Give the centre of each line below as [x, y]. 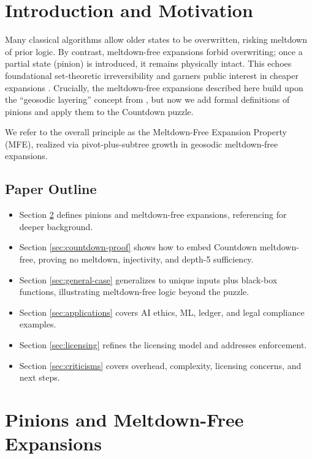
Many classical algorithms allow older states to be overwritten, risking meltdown [156, 39]
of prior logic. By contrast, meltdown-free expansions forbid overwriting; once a [154, 51]
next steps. [40, 377]
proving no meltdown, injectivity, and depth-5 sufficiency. [146, 259]
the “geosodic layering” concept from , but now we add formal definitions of [147, 99]
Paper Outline [51, 189]
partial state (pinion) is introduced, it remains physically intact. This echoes [148, 63]
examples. [38, 324]
